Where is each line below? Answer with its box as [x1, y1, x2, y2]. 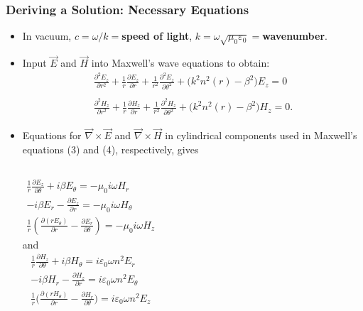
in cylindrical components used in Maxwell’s [165, 128, 357, 143]
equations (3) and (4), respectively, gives [22, 142, 199, 157]
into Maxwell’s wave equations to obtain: [91, 55, 270, 70]
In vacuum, [22, 28, 72, 43]
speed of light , [121, 28, 193, 43]
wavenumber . [262, 28, 327, 43]
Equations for [22, 128, 82, 143]
